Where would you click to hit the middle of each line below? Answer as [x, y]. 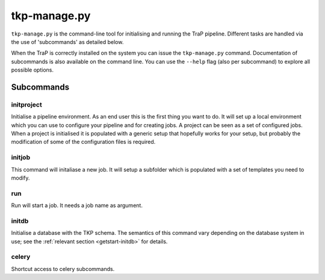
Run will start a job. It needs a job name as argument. [77, 205]
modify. [20, 178]
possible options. [32, 70]
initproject [26, 104]
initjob [20, 158]
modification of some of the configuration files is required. [83, 142]
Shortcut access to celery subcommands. [63, 269]
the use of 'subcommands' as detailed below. [67, 42]
